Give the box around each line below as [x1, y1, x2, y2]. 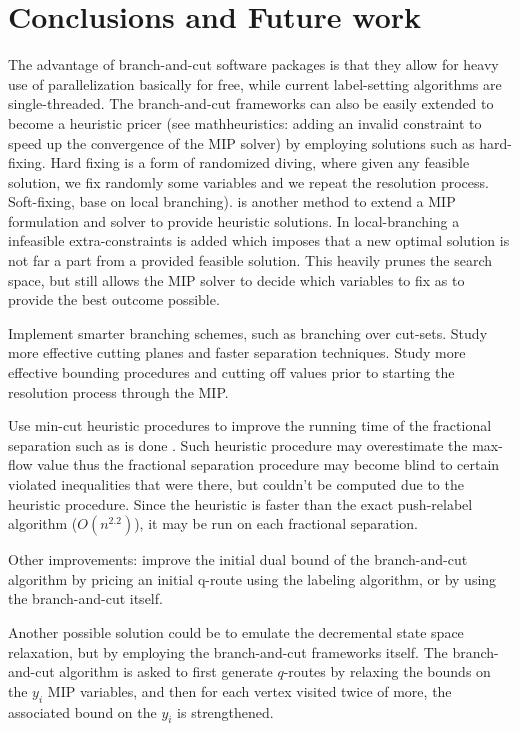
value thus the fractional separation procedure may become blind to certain [37, 454, 500, 475]
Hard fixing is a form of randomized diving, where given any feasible [50, 152, 470, 173]
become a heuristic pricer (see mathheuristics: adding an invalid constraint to [8, 112, 482, 133]
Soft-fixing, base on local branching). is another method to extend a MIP [8, 191, 456, 212]
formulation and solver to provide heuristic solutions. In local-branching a [8, 210, 460, 231]
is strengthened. [177, 701, 274, 722]
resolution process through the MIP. [8, 381, 229, 402]
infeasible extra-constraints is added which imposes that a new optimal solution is [8, 230, 510, 251]
